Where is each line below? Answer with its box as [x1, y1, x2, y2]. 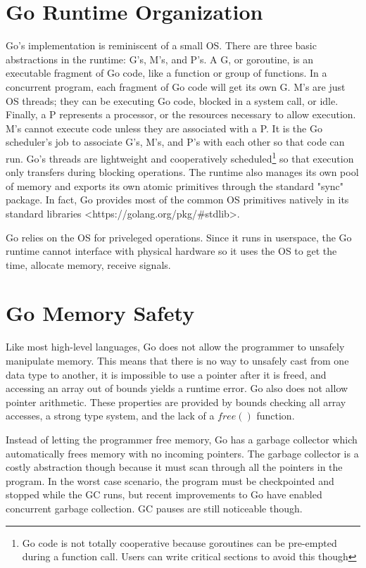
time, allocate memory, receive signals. [6, 257, 171, 272]
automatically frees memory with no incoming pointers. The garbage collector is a [6, 446, 359, 460]
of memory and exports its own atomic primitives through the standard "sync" [6, 178, 344, 193]
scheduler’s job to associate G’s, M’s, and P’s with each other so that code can [6, 134, 345, 149]
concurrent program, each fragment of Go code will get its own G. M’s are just [6, 79, 346, 94]
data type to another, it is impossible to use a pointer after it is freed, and [6, 367, 327, 381]
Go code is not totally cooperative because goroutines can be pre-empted [22, 535, 337, 550]
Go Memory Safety [6, 298, 195, 327]
